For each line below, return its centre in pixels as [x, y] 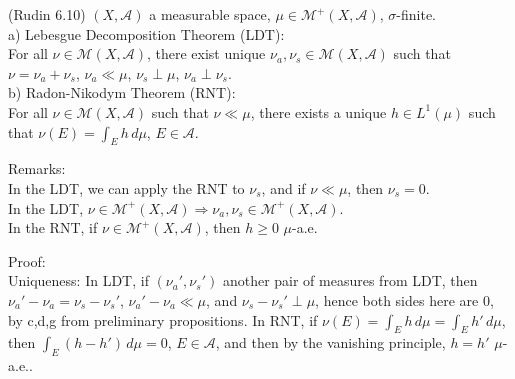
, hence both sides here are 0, [404, 299]
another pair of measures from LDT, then [350, 280]
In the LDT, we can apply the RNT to [126, 187]
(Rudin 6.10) [47, 14]
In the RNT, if [53, 227]
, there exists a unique [318, 111]
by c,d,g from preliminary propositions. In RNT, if [163, 319]
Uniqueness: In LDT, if [78, 280]
